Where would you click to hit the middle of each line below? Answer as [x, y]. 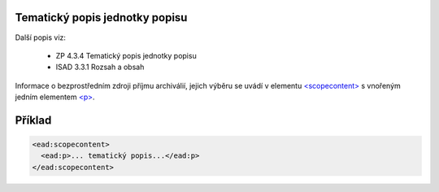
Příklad [33, 120]
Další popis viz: [41, 37]
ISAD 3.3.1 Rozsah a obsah [100, 67]
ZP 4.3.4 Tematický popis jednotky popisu [126, 55]
